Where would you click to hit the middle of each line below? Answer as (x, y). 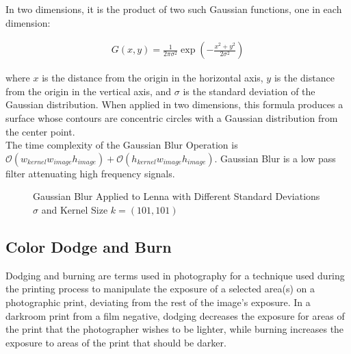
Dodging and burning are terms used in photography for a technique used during (175, 275)
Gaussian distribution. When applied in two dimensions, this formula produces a (174, 104)
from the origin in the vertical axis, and (89, 91)
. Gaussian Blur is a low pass (275, 158)
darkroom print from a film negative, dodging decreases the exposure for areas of (175, 315)
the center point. (40, 131)
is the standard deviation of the (249, 91)
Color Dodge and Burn (89, 246)
